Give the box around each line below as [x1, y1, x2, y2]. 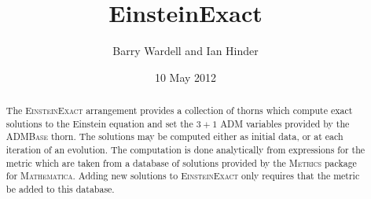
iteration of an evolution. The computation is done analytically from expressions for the [6, 143, 365, 157]
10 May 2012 [154, 68, 217, 85]
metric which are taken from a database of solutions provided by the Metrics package [6, 156, 357, 169]
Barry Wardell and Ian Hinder [112, 42, 259, 59]
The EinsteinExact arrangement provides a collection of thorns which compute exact [6, 104, 353, 117]
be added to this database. [6, 182, 115, 196]
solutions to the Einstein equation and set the [6, 116, 193, 130]
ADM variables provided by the [220, 116, 350, 130]
